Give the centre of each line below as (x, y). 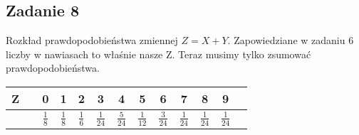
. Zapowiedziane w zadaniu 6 (291, 40)
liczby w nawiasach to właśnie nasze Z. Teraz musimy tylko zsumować (158, 54)
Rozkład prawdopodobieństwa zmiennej (92, 40)
